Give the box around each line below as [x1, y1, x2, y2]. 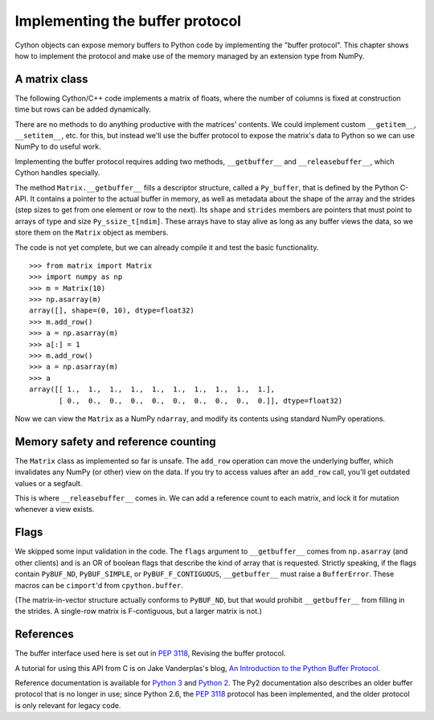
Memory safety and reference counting [14, 435, 216, 448]
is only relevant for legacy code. [14, 700, 121, 710]
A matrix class [14, 72, 88, 86]
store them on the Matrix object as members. [14, 227, 169, 237]
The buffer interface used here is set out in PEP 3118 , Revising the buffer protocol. [14, 648, 286, 658]
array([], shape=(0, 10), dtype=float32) [29, 306, 194, 315]
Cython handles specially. [14, 168, 100, 178]
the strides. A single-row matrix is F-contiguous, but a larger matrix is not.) [14, 607, 263, 616]
